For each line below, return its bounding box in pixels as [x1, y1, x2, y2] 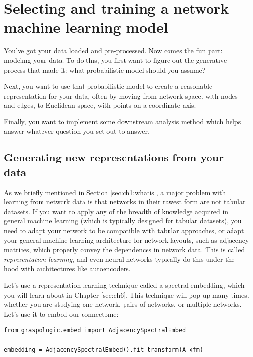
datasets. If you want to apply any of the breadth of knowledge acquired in [4, 206, 229, 216]
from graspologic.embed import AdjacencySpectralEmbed [4, 327, 186, 334]
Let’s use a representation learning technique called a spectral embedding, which [4, 280, 245, 290]
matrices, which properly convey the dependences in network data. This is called [4, 244, 245, 255]
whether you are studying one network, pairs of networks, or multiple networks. [4, 299, 242, 309]
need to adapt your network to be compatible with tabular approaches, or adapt [4, 225, 244, 236]
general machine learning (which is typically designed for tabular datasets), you [4, 216, 242, 226]
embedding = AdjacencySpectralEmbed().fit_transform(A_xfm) [4, 346, 204, 353]
